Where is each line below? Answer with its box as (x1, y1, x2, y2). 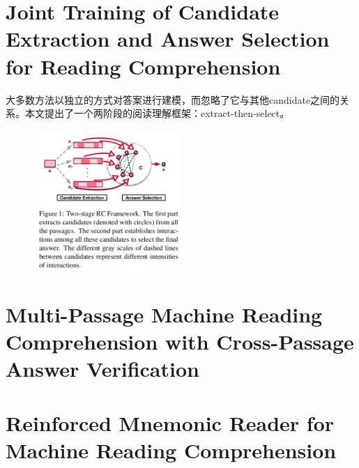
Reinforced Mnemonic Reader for (6, 409, 335, 437)
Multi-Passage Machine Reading (6, 299, 323, 328)
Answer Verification (6, 354, 199, 382)
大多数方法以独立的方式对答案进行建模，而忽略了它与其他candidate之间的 (6, 92, 340, 107)
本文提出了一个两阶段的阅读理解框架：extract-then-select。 (24, 106, 290, 120)
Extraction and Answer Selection (6, 24, 330, 53)
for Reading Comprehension (6, 52, 281, 80)
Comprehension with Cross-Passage (6, 327, 354, 355)
